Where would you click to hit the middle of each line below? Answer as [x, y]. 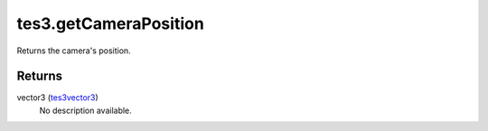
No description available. [86, 110]
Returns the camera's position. [74, 51]
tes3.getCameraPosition [111, 23]
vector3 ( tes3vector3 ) [57, 98]
